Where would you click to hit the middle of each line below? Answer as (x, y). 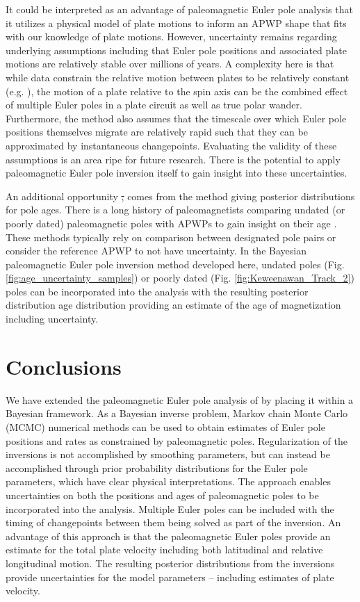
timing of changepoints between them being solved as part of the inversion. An (173, 522)
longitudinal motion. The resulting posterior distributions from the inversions (170, 563)
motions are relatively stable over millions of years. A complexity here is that (170, 64)
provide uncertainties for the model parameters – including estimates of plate (170, 577)
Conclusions (64, 366)
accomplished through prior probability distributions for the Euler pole (157, 467)
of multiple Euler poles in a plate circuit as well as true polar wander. (154, 105)
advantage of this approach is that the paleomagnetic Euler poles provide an (168, 536)
